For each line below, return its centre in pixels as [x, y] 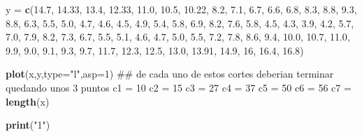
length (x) [28, 101]
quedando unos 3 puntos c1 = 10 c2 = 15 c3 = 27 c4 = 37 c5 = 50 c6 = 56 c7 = [179, 87]
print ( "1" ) [28, 125]
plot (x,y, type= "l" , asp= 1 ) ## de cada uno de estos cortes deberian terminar [170, 74]
